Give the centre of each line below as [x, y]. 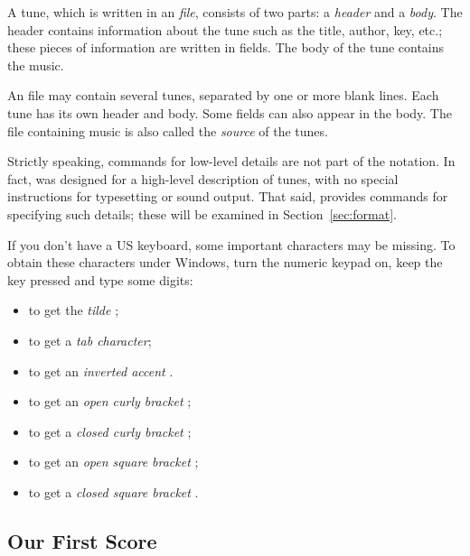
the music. [36, 65]
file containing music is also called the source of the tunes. [168, 130]
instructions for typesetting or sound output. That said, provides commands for [228, 196]
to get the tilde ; [74, 310]
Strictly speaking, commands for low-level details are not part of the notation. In [231, 161]
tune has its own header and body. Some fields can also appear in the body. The [230, 112]
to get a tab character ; [90, 340]
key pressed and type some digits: [100, 279]
